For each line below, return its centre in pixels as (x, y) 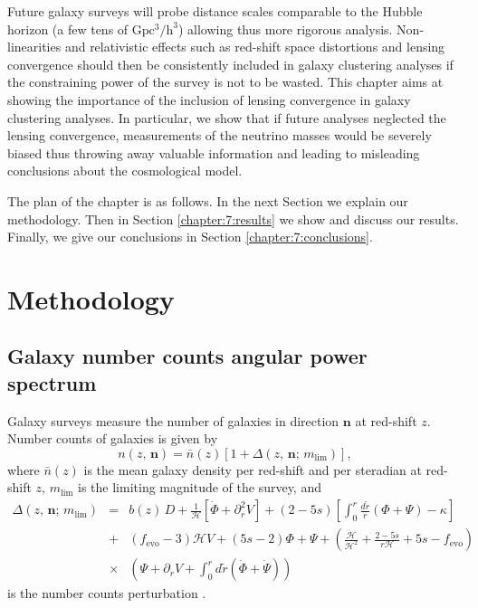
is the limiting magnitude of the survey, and (200, 487)
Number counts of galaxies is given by (113, 438)
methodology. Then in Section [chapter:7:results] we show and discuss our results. (233, 218)
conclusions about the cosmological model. (125, 171)
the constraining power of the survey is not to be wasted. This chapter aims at (225, 82)
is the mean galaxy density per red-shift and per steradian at (253, 469)
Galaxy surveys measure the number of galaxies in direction (173, 420)
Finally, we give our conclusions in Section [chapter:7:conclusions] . (190, 237)
